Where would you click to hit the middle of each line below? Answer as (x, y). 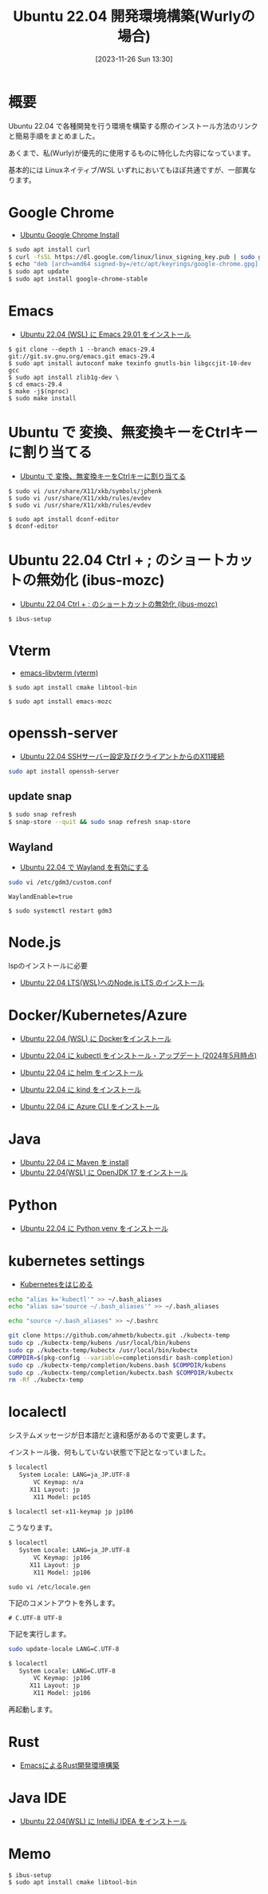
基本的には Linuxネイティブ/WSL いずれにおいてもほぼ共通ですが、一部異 (129, 169)
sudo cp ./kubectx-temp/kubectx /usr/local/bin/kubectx (103, 1350)
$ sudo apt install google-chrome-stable (78, 279)
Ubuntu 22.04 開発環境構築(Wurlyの (134, 16)
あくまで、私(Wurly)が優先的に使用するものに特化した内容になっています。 (132, 153)
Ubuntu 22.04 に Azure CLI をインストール (90, 1106)
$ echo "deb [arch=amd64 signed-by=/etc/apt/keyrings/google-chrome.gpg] (134, 265)
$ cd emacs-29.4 (35, 384)
